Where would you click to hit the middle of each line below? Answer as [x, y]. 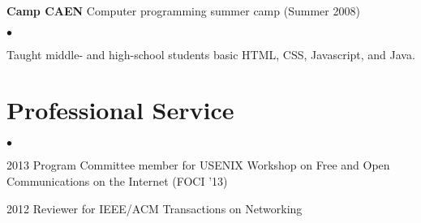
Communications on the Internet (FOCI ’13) [117, 180]
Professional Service [120, 110]
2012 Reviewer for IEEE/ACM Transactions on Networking [155, 208]
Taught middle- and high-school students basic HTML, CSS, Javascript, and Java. [211, 54]
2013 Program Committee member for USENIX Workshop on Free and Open [198, 165]
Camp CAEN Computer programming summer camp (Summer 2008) [183, 11]
